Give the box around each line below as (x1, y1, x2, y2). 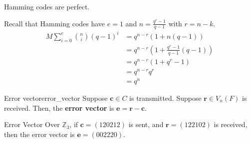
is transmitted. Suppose (129, 93, 202, 103)
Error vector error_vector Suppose (4, 93, 108, 103)
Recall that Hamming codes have (4, 18, 105, 28)
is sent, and (128, 119, 164, 130)
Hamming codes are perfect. (4, 1, 90, 11)
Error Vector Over (4, 119, 60, 130)
